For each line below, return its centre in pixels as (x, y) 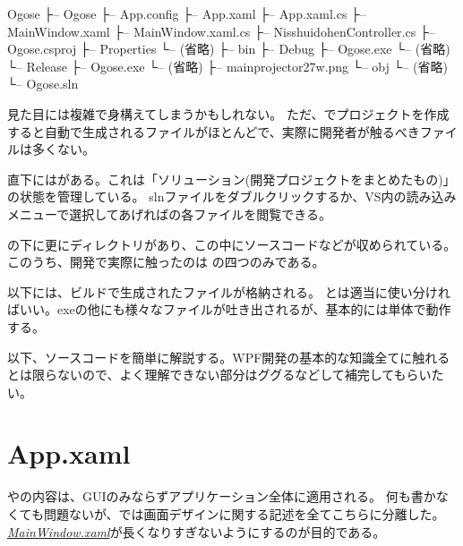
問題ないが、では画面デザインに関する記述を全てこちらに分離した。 (244, 514)
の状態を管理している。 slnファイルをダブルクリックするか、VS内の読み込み (232, 196)
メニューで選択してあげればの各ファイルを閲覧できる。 (170, 213)
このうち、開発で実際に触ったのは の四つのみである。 (166, 262)
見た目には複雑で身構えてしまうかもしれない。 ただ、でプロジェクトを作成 (228, 113)
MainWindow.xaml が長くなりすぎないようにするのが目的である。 (197, 531)
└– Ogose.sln (43, 84)
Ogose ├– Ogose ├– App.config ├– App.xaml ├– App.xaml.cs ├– (187, 13)
